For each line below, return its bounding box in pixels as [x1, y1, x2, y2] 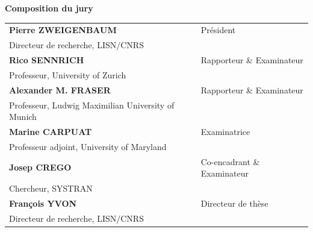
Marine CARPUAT [9, 125, 92, 137]
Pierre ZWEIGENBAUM [9, 24, 117, 36]
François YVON [9, 196, 77, 209]
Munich [9, 110, 37, 123]
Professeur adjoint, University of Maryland [9, 140, 167, 152]
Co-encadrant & [200, 155, 260, 168]
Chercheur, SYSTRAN [9, 182, 93, 195]
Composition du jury [5, 2, 93, 14]
